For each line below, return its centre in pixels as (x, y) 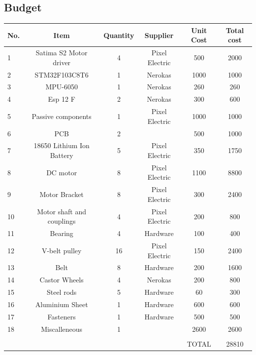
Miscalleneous (62, 329)
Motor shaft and (62, 211)
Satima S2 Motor (62, 53)
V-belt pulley (62, 250)
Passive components (62, 116)
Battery (62, 155)
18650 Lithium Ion (62, 145)
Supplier (159, 35)
